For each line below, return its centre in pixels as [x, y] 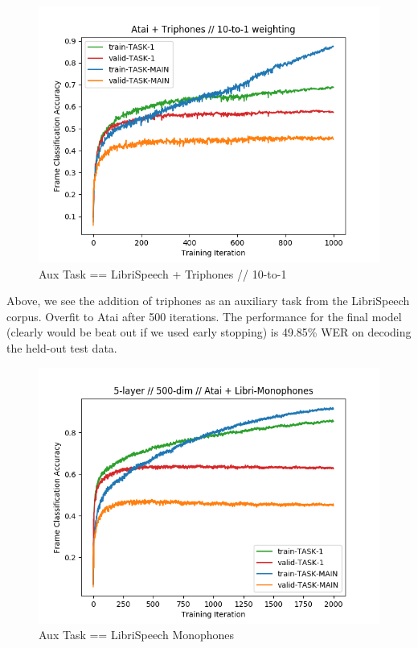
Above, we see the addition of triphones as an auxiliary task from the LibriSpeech [208, 301]
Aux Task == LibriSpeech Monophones [137, 635]
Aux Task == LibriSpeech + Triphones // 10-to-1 [163, 273]
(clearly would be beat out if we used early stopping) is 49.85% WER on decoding [209, 332]
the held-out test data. [62, 347]
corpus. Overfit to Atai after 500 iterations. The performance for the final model [204, 316]
